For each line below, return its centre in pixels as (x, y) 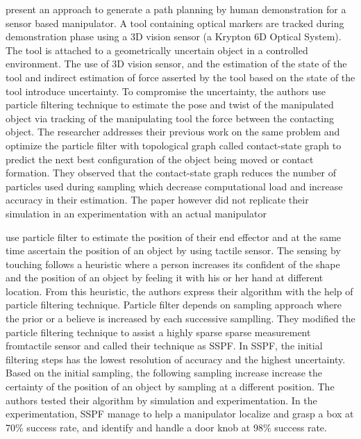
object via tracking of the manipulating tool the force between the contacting (170, 118)
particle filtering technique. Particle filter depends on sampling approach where (174, 305)
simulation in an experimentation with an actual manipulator (136, 213)
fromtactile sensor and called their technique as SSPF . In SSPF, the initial (164, 346)
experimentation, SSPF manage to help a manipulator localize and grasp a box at (180, 414)
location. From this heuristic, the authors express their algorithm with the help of (179, 291)
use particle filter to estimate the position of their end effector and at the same (174, 237)
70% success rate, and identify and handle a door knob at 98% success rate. (166, 427)
